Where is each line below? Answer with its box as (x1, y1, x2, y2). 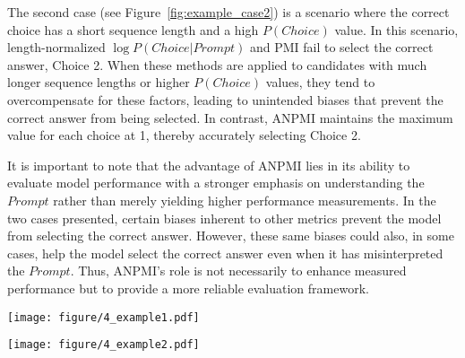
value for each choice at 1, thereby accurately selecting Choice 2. (7, 126, 361, 144)
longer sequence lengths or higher (7, 73, 190, 92)
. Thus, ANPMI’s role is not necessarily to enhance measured (70, 261, 407, 280)
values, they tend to (265, 73, 375, 92)
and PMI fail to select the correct (249, 38, 434, 57)
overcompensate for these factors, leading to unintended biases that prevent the (7, 90, 443, 109)
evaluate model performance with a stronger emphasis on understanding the (7, 173, 425, 192)
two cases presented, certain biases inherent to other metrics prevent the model (7, 208, 442, 227)
